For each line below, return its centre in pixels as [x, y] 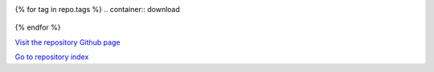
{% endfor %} [38, 27]
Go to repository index [52, 57]
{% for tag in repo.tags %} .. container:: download [98, 9]
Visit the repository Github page [68, 42]
